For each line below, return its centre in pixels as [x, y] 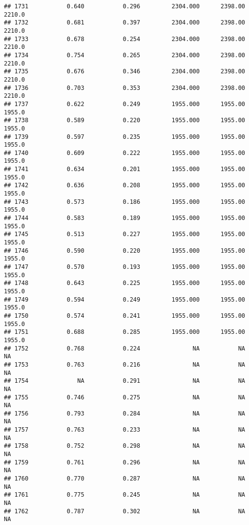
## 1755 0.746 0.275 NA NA [124, 397]
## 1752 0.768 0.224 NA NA [124, 348]
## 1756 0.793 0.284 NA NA [124, 413]
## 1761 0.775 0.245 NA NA [124, 495]
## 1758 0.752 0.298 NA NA [124, 446]
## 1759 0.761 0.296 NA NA [124, 462]
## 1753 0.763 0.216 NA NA [124, 364]
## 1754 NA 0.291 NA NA [124, 381]
